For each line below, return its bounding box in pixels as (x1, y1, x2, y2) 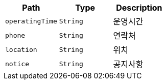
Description (116, 3, 162, 13)
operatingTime (5, 17, 57, 25)
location (5, 45, 37, 53)
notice (5, 60, 29, 68)
